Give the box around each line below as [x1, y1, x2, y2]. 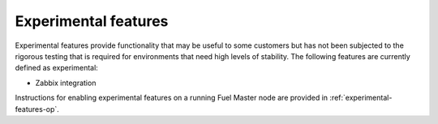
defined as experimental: [15, 63, 99, 73]
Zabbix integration [35, 78, 97, 88]
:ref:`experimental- [329, 93, 393, 103]
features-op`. [15, 104, 60, 113]
